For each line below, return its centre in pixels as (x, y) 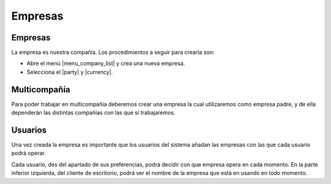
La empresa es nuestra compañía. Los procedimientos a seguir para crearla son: (113, 53)
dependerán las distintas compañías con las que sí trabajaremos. (93, 112)
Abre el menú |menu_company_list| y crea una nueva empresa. (106, 64)
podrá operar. (29, 153)
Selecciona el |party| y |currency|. (70, 72)
